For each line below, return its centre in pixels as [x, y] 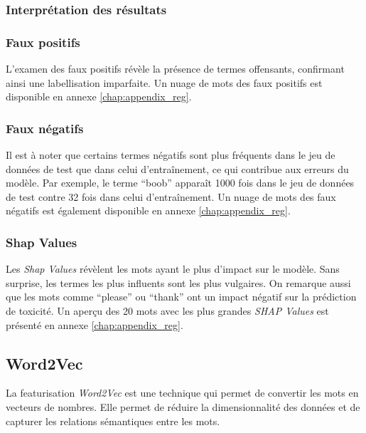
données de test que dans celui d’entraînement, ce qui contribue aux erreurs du [177, 168]
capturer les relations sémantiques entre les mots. [113, 421]
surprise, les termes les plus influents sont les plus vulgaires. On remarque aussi [178, 282]
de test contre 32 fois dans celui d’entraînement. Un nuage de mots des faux [171, 196]
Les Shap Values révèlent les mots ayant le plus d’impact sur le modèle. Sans [173, 269]
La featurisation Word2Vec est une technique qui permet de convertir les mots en [182, 393]
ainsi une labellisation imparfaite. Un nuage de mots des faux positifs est [164, 82]
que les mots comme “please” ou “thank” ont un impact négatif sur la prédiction [181, 297]
